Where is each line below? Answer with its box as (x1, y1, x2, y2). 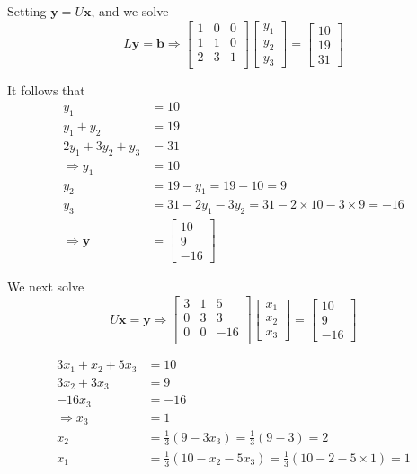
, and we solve (91, 2, 169, 20)
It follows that (7, 80, 85, 99)
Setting (7, 2, 47, 20)
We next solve (7, 277, 84, 296)
